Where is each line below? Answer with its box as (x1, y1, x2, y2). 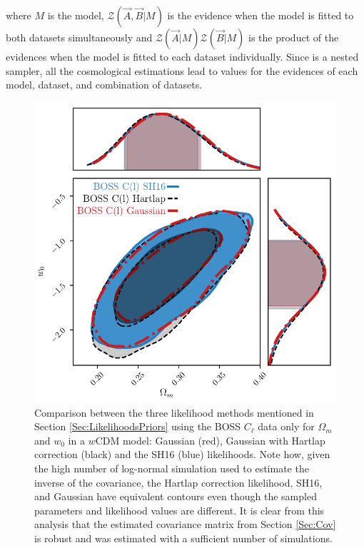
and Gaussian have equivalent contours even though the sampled (34, 489, 317, 504)
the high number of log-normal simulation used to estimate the (34, 460, 309, 475)
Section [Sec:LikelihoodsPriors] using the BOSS (34, 419, 241, 434)
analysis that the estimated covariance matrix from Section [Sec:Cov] (34, 517, 336, 532)
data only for (258, 419, 315, 434)
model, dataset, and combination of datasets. (6, 77, 203, 92)
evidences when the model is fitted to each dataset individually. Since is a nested (6, 49, 359, 64)
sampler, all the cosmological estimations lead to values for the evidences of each (6, 63, 358, 78)
